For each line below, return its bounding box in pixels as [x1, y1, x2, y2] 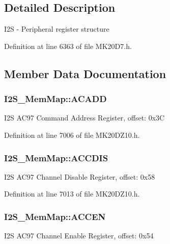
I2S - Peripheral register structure [4, 23, 109, 34]
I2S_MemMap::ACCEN [4, 210, 106, 223]
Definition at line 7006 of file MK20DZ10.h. [4, 129, 140, 140]
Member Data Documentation [4, 65, 166, 81]
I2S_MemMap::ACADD [4, 92, 107, 105]
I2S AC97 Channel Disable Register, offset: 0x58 [4, 171, 155, 182]
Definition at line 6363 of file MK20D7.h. [4, 40, 132, 51]
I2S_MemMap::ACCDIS [4, 151, 108, 164]
